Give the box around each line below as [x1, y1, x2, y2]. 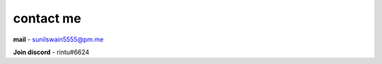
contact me [13, 11, 81, 26]
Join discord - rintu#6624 [13, 48, 90, 56]
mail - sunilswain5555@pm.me [13, 35, 104, 44]
